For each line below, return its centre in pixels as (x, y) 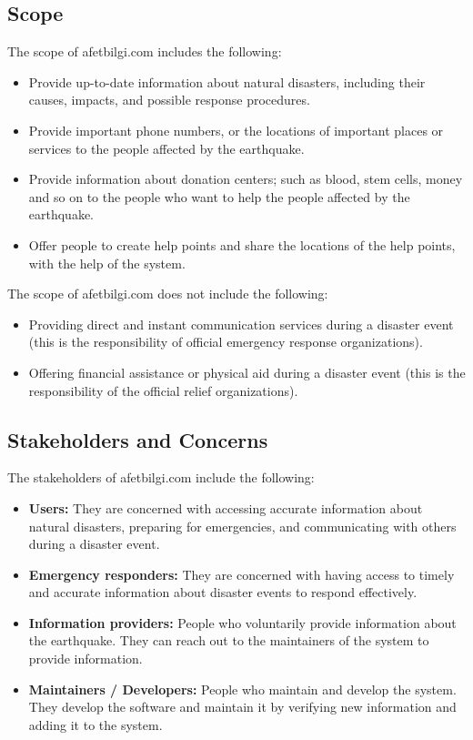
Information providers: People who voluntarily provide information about (242, 622)
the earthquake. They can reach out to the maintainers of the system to (229, 640)
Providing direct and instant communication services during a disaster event (241, 324)
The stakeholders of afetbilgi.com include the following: (161, 477)
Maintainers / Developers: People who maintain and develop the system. (242, 689)
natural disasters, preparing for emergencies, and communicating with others (242, 526)
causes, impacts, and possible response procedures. (169, 100)
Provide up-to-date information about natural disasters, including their (227, 81)
